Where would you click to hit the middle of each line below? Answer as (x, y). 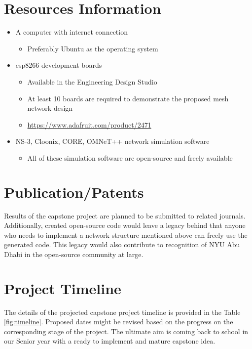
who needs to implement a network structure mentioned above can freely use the (126, 235)
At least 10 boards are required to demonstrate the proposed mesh (128, 98)
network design (50, 108)
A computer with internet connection (72, 32)
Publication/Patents (74, 192)
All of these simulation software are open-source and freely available (130, 157)
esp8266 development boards (59, 65)
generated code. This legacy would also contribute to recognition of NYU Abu (122, 244)
